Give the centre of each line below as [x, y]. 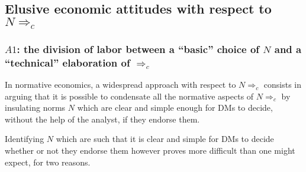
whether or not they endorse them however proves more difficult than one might [150, 150]
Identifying [25, 139]
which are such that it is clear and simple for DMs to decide [165, 139]
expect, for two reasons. [48, 162]
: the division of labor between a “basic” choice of [138, 49]
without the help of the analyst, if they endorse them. [102, 119]
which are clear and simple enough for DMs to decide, [175, 107]
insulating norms [35, 107]
